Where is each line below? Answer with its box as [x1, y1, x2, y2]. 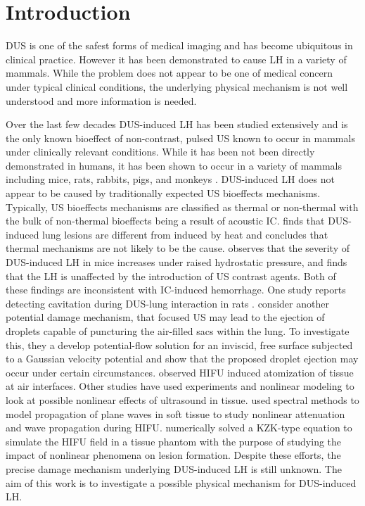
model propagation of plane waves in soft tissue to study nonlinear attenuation [6, 406, 345, 421]
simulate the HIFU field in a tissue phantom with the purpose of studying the [6, 434, 342, 448]
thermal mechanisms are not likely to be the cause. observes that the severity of [6, 241, 350, 255]
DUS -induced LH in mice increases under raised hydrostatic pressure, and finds [6, 255, 347, 270]
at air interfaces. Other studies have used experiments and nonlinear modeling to [6, 379, 354, 393]
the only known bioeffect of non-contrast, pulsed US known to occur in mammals [6, 130, 355, 145]
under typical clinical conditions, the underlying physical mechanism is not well [6, 79, 348, 94]
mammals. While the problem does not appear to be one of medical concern [6, 65, 333, 80]
